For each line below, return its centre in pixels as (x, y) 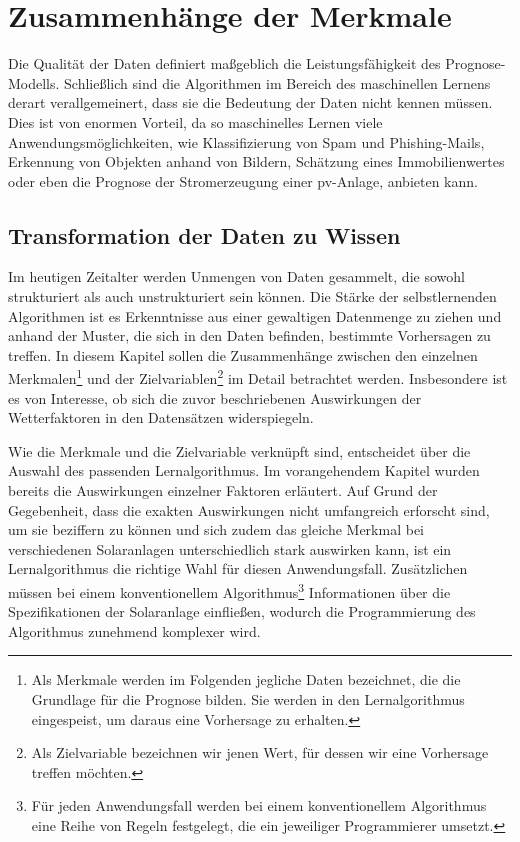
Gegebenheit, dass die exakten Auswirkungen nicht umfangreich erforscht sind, (249, 509)
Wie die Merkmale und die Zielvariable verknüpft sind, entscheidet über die (239, 450)
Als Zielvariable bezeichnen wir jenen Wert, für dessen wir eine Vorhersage (260, 752)
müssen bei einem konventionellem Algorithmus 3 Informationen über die (229, 590)
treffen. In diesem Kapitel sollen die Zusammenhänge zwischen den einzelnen (243, 354)
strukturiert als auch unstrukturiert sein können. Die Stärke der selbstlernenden (252, 296)
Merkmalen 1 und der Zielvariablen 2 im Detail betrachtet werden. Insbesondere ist (258, 377)
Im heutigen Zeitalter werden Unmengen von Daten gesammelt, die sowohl (236, 276)
